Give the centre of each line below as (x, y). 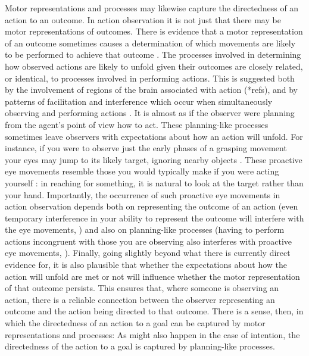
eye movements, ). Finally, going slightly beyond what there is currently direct (148, 253)
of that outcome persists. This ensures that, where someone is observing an (142, 288)
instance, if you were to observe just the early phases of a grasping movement (146, 148)
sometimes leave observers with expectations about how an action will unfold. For (154, 136)
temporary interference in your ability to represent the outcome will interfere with (154, 218)
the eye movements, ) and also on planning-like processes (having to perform (145, 229)
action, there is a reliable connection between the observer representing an (140, 299)
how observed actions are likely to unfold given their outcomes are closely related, (154, 66)
